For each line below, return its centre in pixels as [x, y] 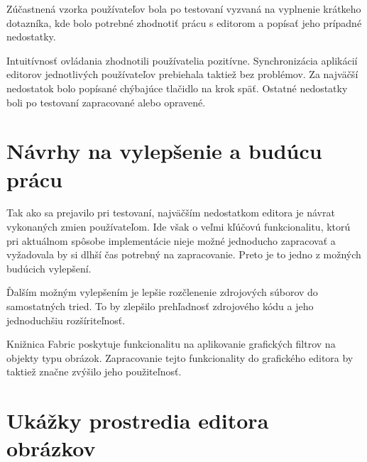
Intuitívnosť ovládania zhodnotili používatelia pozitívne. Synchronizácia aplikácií [182, 60]
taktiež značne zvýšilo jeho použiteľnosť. [94, 372]
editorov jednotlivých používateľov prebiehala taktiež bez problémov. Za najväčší [182, 74]
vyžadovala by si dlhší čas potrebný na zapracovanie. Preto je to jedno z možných [184, 254]
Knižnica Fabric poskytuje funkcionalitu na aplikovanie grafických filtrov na [171, 344]
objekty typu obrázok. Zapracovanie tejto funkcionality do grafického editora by [180, 357]
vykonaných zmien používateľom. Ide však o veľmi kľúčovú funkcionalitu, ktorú [179, 227]
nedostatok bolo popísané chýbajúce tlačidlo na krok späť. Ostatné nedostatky [177, 88]
